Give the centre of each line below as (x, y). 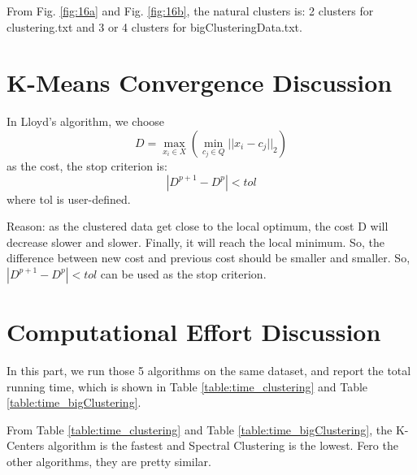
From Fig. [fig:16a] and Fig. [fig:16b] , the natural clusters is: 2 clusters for (190, 11)
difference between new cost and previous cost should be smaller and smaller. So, (208, 258)
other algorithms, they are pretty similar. (109, 461)
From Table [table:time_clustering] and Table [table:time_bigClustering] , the (200, 429)
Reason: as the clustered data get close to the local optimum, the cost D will (198, 226)
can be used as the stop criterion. (183, 273)
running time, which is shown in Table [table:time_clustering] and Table (187, 386)
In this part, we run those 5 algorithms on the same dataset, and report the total (209, 370)
